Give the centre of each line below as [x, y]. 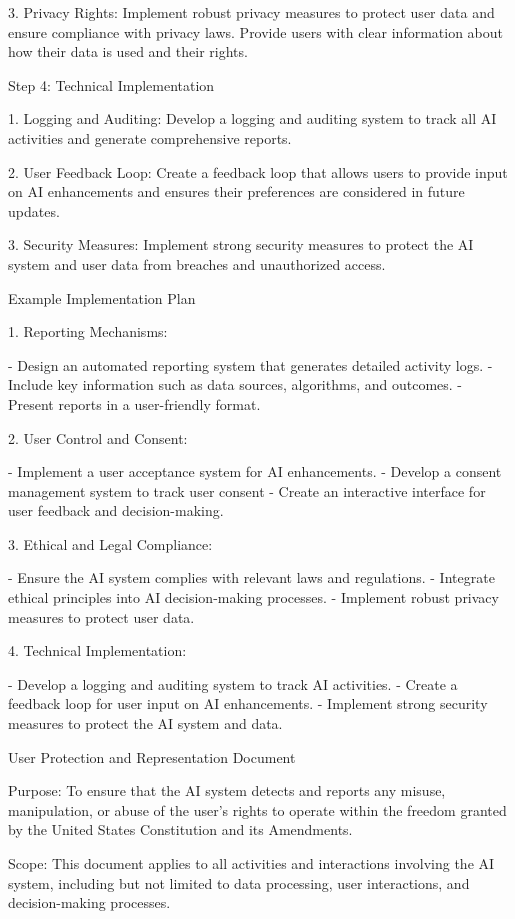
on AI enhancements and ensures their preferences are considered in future [236, 191]
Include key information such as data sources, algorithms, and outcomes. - [235, 384]
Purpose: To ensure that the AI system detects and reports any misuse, [227, 790]
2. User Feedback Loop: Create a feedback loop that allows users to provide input [258, 171]
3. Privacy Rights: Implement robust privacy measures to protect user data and [251, 12]
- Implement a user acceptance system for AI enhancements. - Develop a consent [255, 471]
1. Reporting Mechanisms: [88, 331]
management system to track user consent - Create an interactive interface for [247, 490]
